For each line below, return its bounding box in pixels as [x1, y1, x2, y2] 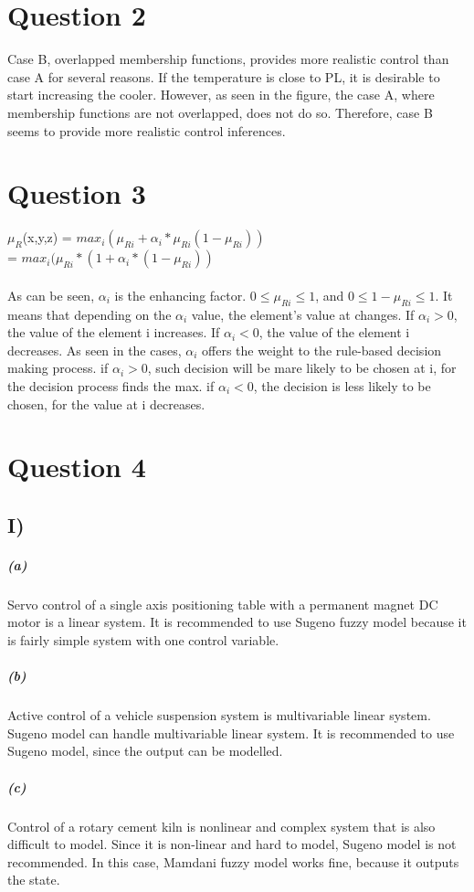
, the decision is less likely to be [253, 376, 431, 395]
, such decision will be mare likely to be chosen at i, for [147, 358, 457, 377]
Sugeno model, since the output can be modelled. [7, 741, 283, 760]
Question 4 [7, 448, 146, 485]
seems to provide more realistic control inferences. [7, 121, 286, 140]
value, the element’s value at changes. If [191, 304, 415, 324]
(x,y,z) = [22, 228, 72, 247]
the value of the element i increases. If [7, 323, 220, 342]
